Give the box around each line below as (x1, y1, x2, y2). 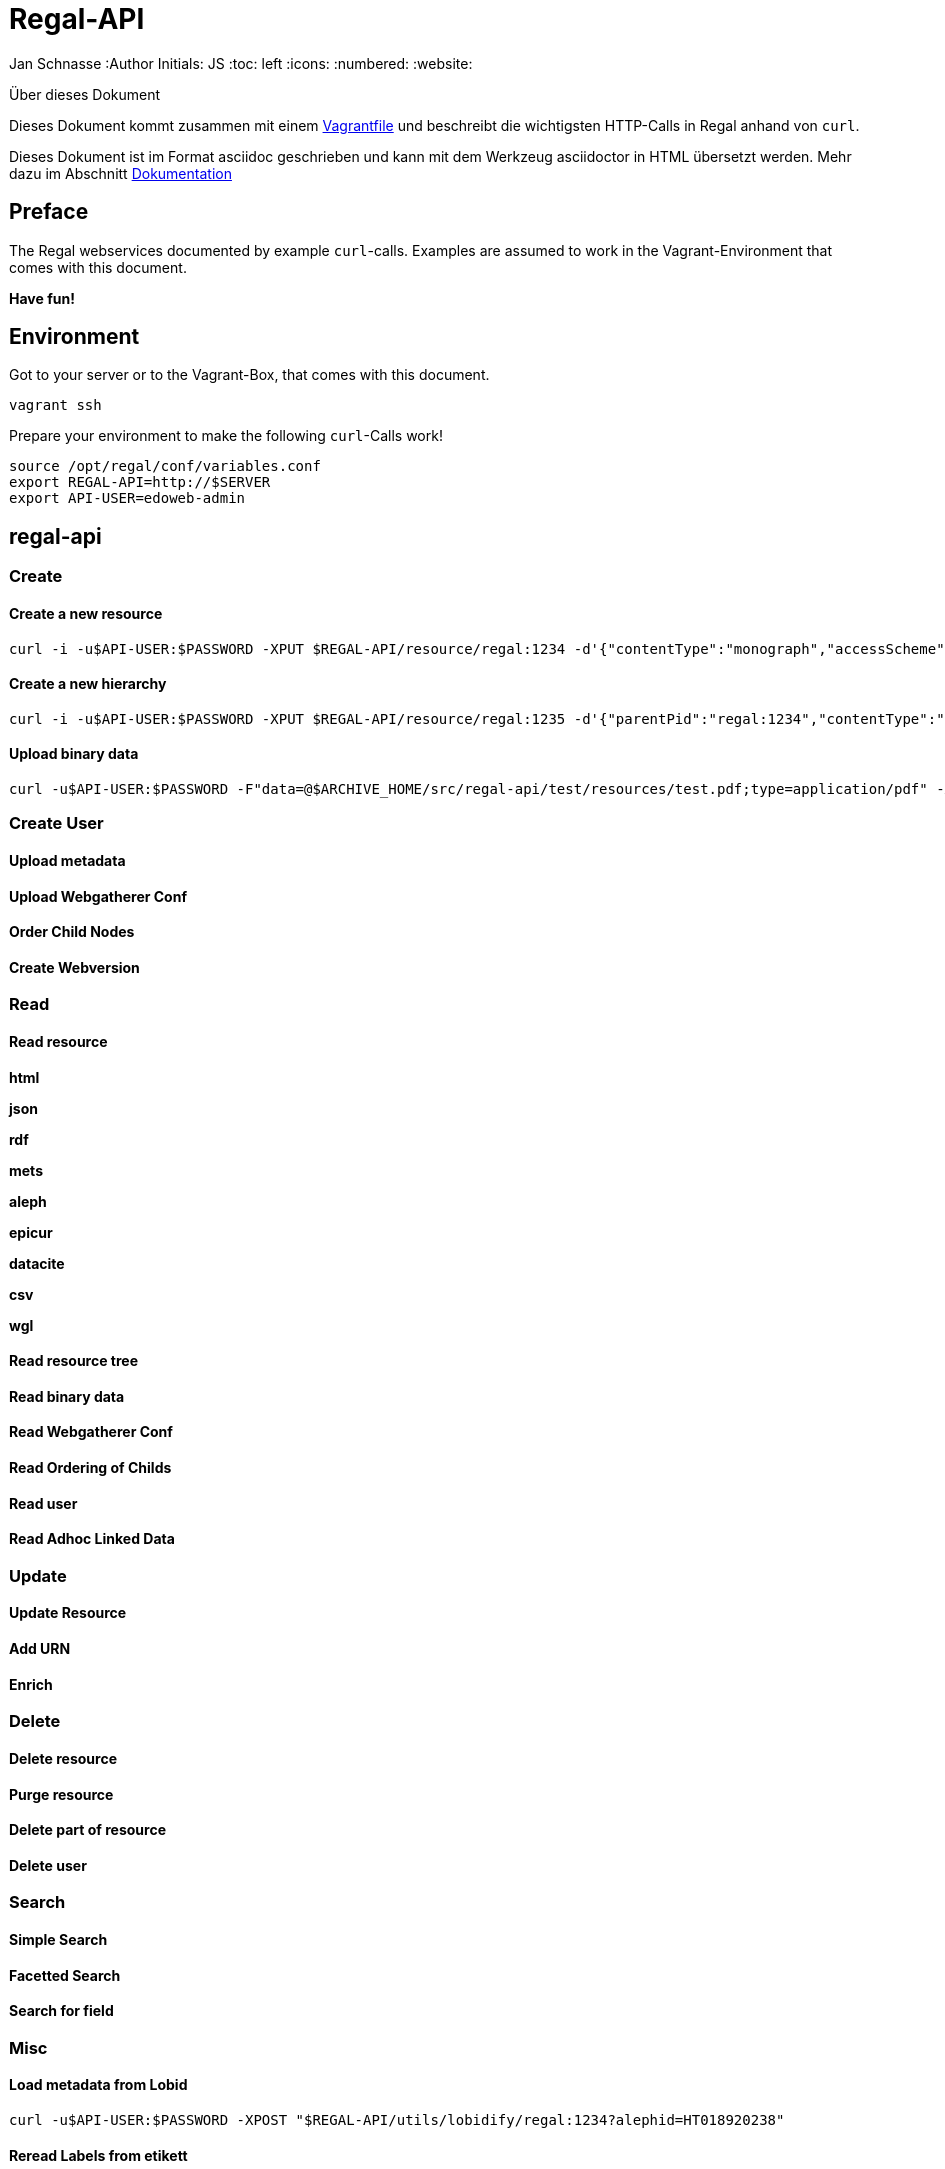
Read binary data (9, 1387, 125, 1405)
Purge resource (9, 1785, 114, 1803)
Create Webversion (9, 958, 140, 976)
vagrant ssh (9, 397, 102, 414)
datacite (9, 1254, 65, 1272)
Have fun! (9, 289, 75, 307)
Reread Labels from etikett (9, 2146, 188, 2164)
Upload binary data (9, 745, 139, 763)
